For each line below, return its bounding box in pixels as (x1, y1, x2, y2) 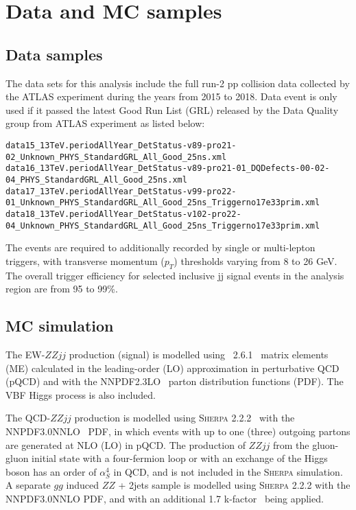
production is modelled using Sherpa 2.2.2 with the (74, 410, 295, 425)
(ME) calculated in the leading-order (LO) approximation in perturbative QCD (5, 360, 340, 375)
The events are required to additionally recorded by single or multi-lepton (5, 240, 316, 255)
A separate (5, 478, 51, 492)
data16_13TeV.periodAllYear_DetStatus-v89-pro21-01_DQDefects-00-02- (5, 163, 330, 174)
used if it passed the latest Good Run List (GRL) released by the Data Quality (5, 102, 339, 117)
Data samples (5, 43, 103, 65)
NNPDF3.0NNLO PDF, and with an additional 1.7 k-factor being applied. (5, 491, 324, 505)
